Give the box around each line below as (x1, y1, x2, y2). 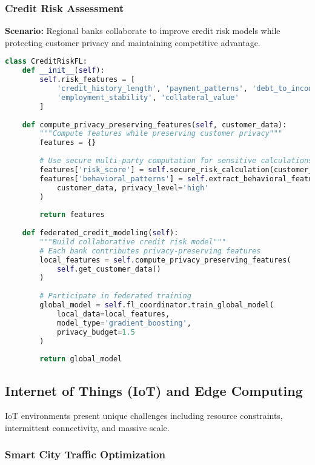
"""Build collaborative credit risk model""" (39, 237, 227, 246)
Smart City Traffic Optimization (5, 447, 166, 462)
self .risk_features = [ (39, 75, 135, 84)
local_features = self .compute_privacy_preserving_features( (39, 255, 291, 264)
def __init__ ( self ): (22, 66, 105, 75)
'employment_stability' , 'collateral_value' (56, 93, 239, 102)
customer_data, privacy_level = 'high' (56, 183, 209, 192)
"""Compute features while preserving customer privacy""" (39, 129, 283, 138)
